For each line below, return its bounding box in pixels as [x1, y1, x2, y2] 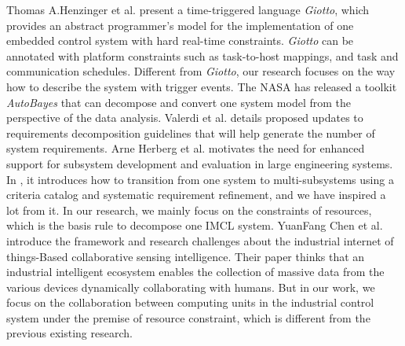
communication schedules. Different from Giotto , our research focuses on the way [6, 63, 396, 79]
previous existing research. [6, 325, 133, 341]
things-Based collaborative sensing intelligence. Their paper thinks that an [6, 248, 365, 264]
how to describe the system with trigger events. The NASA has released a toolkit [6, 78, 397, 94]
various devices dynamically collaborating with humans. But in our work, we [6, 278, 375, 295]
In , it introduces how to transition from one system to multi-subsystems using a [6, 171, 394, 187]
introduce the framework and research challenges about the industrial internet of [6, 232, 394, 248]
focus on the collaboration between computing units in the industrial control [6, 294, 374, 311]
